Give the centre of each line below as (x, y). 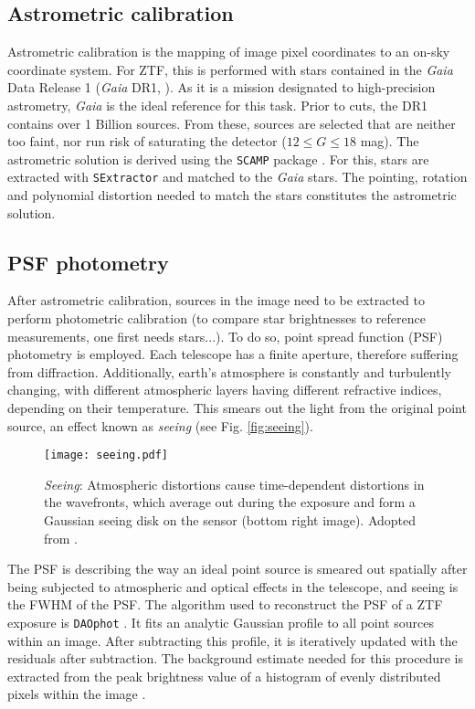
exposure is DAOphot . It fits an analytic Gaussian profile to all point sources (221, 623)
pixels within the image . (77, 694)
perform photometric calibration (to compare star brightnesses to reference (216, 318)
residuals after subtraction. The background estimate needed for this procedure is (235, 658)
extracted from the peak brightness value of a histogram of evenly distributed (224, 676)
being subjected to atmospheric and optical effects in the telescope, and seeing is (233, 586)
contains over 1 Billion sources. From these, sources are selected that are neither (232, 123)
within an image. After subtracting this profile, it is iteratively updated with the (232, 640)
